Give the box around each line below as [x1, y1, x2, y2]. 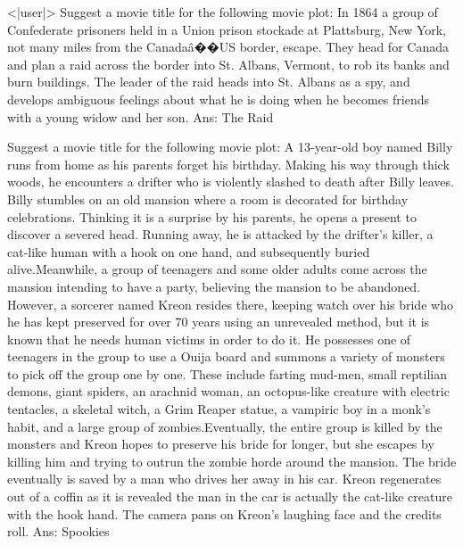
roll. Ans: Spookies [7, 522, 110, 541]
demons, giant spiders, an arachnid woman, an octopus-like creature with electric [7, 382, 450, 401]
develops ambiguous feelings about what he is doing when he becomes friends [7, 89, 429, 108]
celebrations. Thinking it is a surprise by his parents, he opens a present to [7, 207, 417, 226]
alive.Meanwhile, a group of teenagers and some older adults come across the [7, 260, 427, 278]
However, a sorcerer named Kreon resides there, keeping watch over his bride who [7, 294, 453, 313]
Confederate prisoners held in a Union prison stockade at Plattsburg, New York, [7, 20, 447, 38]
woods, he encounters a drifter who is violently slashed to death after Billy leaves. [7, 172, 454, 191]
